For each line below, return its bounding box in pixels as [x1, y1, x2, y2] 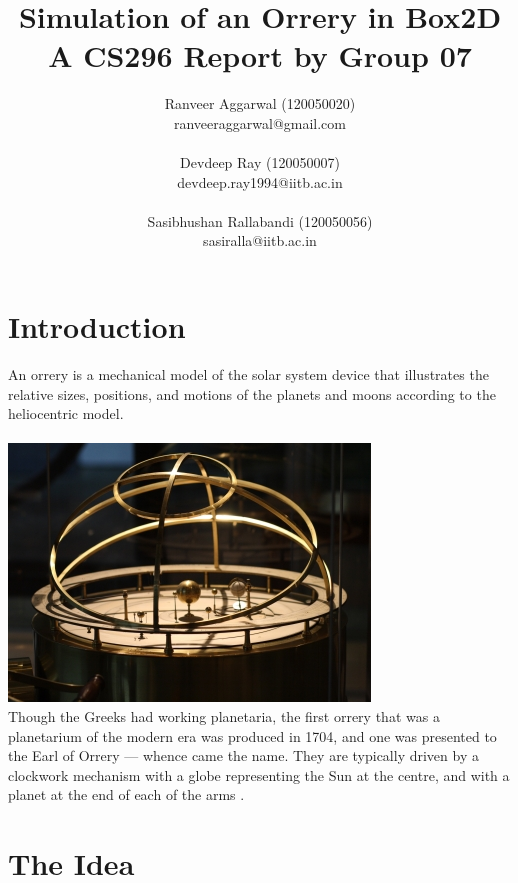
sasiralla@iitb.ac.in [203, 230, 317, 251]
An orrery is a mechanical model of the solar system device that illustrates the [8, 364, 489, 384]
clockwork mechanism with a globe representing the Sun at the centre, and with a [8, 764, 510, 785]
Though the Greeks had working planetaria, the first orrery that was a [8, 705, 440, 726]
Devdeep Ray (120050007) [180, 152, 340, 173]
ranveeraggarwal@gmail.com [173, 112, 346, 133]
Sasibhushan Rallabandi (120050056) [147, 210, 373, 231]
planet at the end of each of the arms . [8, 784, 245, 805]
